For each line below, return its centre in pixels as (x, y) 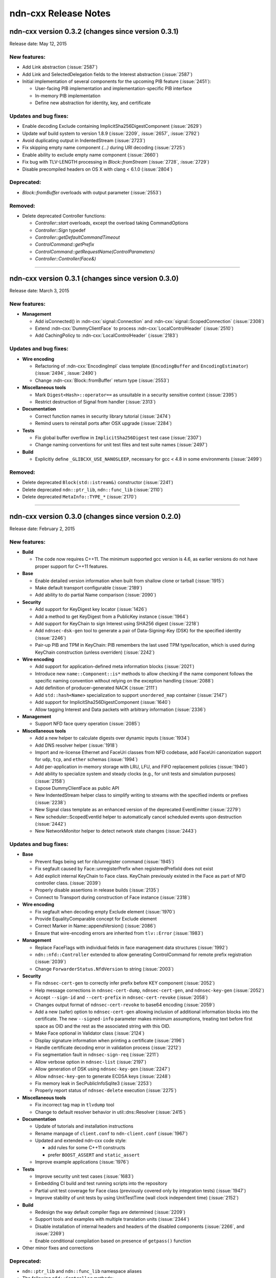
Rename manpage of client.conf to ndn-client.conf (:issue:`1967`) (111, 1133)
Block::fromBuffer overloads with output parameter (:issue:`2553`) (92, 192)
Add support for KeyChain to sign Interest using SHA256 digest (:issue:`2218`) (117, 623)
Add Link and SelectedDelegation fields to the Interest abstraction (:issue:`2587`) (107, 74)
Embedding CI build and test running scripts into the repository (101, 1183)
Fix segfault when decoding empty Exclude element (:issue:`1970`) (105, 911)
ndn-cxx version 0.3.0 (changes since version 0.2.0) (95, 516)
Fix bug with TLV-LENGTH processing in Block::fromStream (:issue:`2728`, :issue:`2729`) (116, 162)
